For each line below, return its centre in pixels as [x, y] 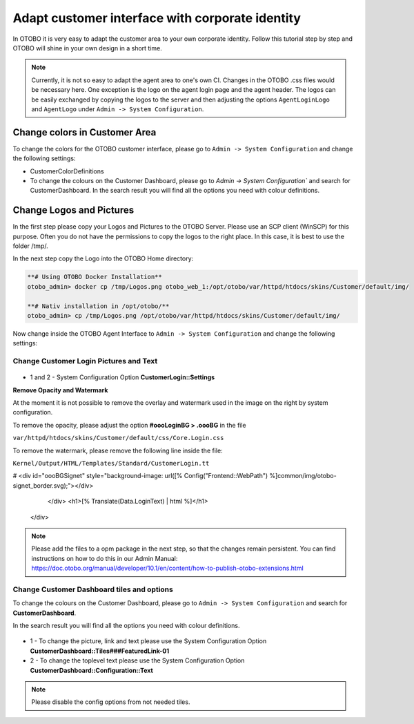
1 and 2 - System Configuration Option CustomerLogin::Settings [122, 377]
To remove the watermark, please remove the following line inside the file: [118, 450]
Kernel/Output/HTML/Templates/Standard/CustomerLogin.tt [111, 464]
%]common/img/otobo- [303, 476]
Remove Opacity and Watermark [60, 390]
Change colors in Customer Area [85, 132]
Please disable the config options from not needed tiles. [111, 702]
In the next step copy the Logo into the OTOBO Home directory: [103, 258]
